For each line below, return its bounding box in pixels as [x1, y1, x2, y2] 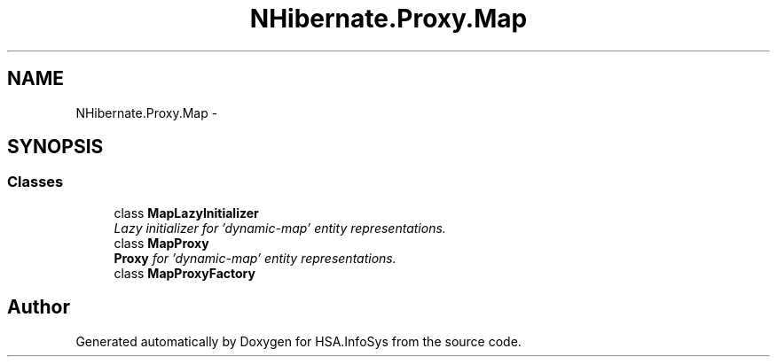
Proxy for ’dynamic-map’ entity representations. [114, 250, 396, 266]
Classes [7, 173, 64, 191]
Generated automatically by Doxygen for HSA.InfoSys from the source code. [75, 333, 522, 349]
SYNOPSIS [7, 136, 104, 159]
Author [7, 296, 70, 319]
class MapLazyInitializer [114, 205, 259, 221]
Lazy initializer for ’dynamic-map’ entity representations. [114, 220, 446, 236]
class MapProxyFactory [114, 265, 255, 281]
